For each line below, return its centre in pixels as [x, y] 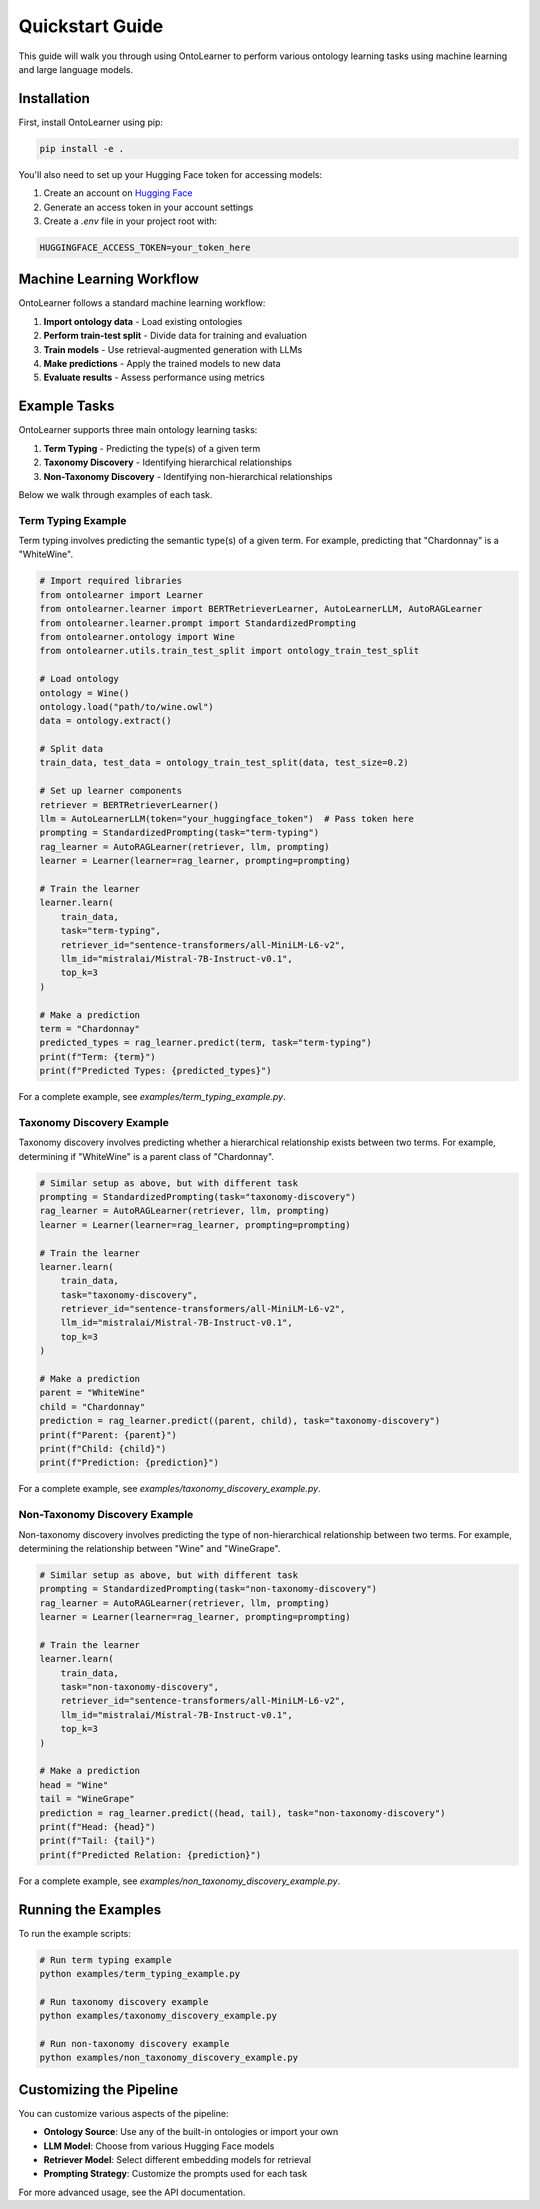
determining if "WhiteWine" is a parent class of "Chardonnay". [146, 1156]
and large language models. [76, 69]
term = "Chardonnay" [89, 1028]
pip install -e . [82, 148]
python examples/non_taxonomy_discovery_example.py [169, 2058]
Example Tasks [66, 406]
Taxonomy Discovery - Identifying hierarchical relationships [167, 462]
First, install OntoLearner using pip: [91, 122]
